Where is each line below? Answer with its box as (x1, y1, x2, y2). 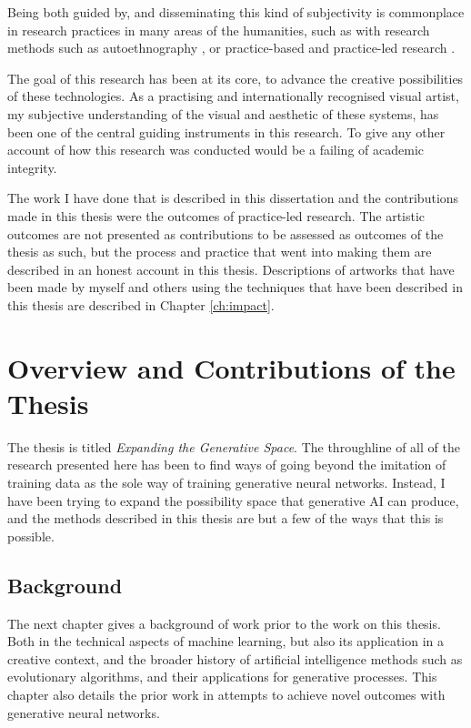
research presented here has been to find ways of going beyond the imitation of (7, 455, 446, 474)
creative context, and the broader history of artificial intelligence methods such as (7, 649, 463, 668)
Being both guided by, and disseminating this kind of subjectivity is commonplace (7, 3, 465, 21)
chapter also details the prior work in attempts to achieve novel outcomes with (7, 684, 446, 703)
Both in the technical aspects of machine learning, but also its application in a (7, 632, 445, 651)
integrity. (7, 157, 57, 177)
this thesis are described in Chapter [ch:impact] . (7, 295, 275, 314)
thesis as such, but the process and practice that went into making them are (7, 242, 432, 261)
